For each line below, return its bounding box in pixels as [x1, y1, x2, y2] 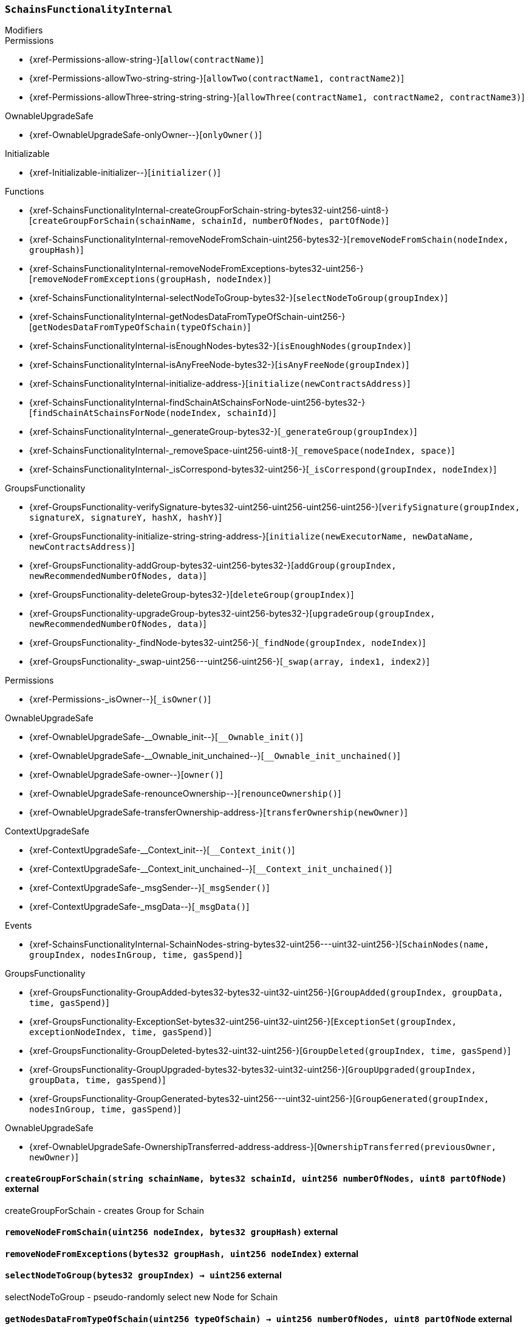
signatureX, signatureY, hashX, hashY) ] [29, 512, 222, 523]
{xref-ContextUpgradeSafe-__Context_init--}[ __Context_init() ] [29, 845, 295, 856]
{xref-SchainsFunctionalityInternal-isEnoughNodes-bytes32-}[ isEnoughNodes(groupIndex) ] [29, 341, 411, 352]
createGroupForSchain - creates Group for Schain [5, 1205, 204, 1216]
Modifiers [5, 25, 43, 36]
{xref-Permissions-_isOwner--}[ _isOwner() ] [29, 694, 211, 705]
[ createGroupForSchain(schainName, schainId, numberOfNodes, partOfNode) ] [29, 215, 389, 226]
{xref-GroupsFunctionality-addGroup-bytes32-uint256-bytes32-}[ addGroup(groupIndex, [29, 560, 397, 571]
